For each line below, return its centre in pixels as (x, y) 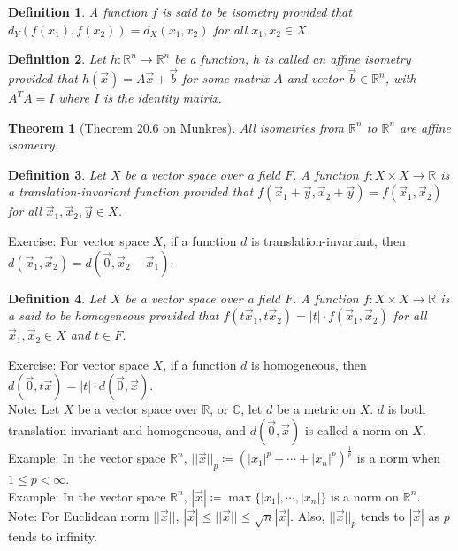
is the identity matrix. (163, 97)
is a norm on (365, 496)
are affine (425, 127)
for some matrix (226, 78)
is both (407, 409)
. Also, (308, 515)
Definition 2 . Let (57, 59)
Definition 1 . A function (78, 11)
